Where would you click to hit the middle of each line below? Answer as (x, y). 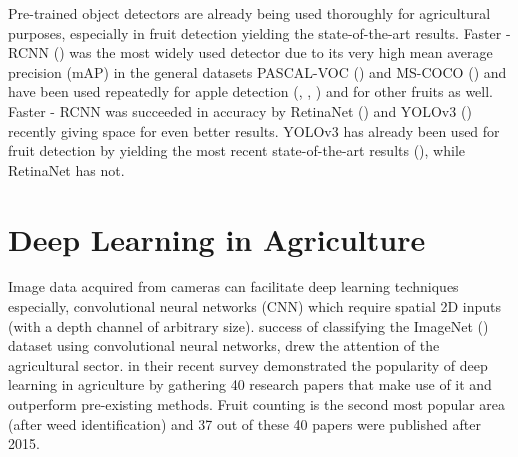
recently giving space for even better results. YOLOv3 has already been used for (254, 130)
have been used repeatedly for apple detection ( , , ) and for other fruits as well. (251, 91)
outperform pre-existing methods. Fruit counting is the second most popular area (257, 404)
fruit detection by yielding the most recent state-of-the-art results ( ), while (237, 150)
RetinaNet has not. (66, 169)
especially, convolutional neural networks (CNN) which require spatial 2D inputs (255, 306)
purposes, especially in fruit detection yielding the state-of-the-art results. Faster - (259, 32)
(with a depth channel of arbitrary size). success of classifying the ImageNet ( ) (248, 325)
